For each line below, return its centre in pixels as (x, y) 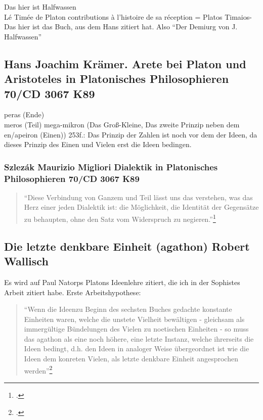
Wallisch (26, 261)
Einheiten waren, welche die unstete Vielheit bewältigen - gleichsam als (134, 319)
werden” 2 (38, 369)
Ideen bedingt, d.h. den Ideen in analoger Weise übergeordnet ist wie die (137, 348)
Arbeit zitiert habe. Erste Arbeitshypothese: (73, 292)
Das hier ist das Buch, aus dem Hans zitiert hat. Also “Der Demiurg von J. (121, 27)
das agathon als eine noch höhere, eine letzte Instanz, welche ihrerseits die (139, 338)
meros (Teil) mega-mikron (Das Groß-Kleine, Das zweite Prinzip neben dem (122, 124)
